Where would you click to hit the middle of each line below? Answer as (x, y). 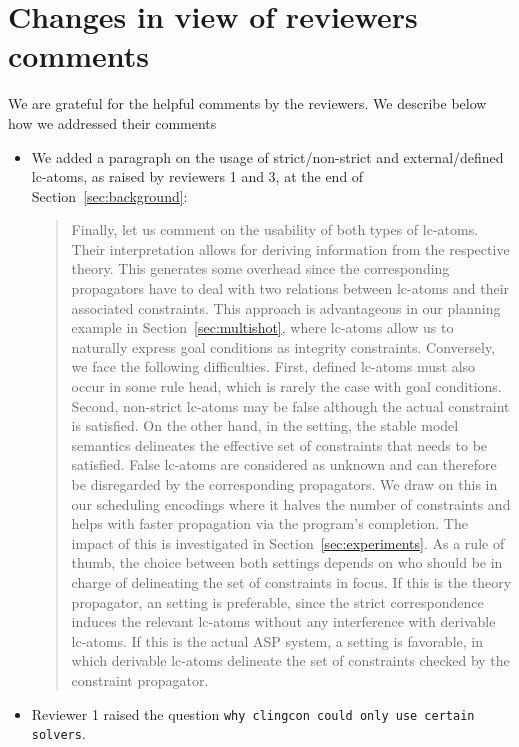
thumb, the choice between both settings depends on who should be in (287, 562)
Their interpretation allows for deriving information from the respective (290, 248)
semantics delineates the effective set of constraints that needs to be (279, 444)
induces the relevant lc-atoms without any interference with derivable (283, 621)
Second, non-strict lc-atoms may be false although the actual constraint (290, 405)
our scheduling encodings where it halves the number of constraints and (291, 503)
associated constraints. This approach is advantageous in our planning (286, 307)
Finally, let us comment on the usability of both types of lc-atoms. (275, 229)
